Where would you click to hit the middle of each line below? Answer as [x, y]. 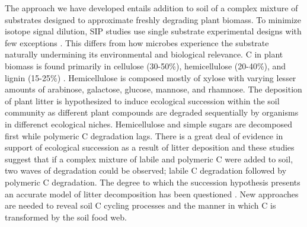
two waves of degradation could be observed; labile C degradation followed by [146, 170]
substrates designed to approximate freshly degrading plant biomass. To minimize [153, 19]
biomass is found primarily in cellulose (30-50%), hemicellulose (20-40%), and [145, 65]
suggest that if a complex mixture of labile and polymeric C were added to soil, [149, 159]
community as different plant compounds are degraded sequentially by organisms [152, 112]
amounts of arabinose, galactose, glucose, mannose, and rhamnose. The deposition [153, 89]
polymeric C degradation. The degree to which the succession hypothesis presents [153, 182]
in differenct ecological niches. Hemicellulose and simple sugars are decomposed [149, 124]
